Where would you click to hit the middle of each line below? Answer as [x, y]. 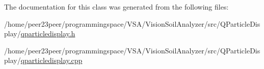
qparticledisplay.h [48, 33]
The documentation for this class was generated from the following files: [116, 7]
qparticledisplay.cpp [51, 60]
